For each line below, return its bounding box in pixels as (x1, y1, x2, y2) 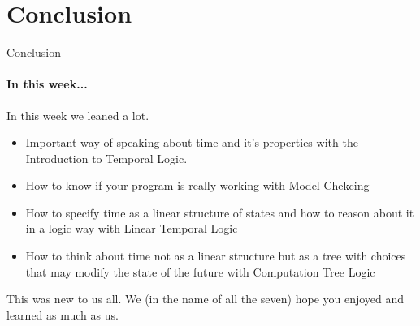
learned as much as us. (6, 306, 119, 323)
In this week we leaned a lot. (6, 106, 149, 123)
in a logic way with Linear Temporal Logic (25, 220, 238, 237)
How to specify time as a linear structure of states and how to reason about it (25, 204, 414, 221)
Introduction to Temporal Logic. (25, 149, 188, 166)
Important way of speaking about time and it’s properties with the (25, 134, 358, 151)
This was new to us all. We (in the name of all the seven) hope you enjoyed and (6, 290, 405, 307)
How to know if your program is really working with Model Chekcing (25, 177, 370, 194)
